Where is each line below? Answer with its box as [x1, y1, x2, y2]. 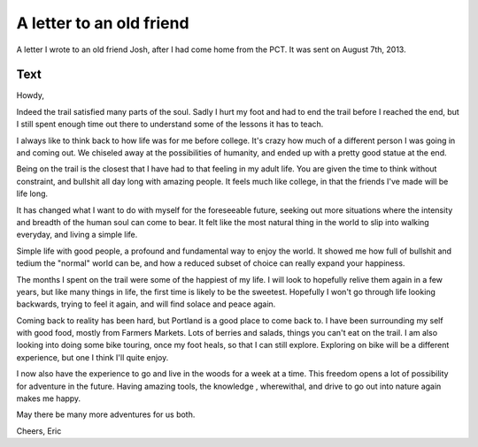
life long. [16, 188, 49, 199]
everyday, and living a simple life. [16, 230, 138, 240]
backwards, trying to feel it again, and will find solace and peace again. [16, 299, 276, 309]
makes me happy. [16, 393, 81, 404]
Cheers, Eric [16, 425, 62, 436]
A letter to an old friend [16, 13, 189, 33]
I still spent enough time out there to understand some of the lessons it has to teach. [16, 119, 324, 130]
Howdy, [16, 90, 44, 101]
